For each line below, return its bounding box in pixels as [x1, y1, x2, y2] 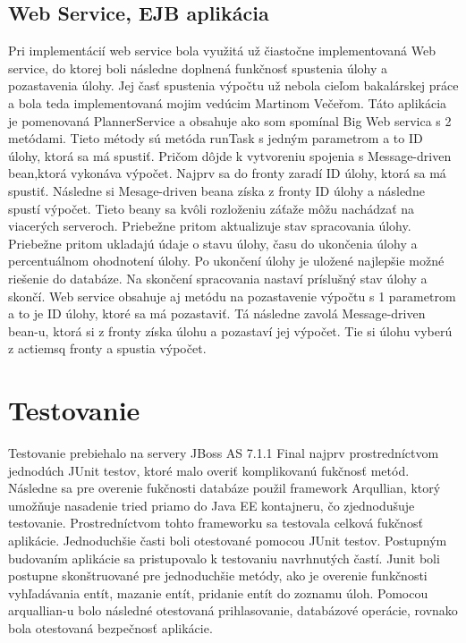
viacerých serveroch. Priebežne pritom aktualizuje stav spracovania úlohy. [8, 216, 411, 235]
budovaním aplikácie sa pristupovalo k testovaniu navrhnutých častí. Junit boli [8, 548, 440, 567]
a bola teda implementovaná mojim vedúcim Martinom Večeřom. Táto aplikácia [8, 93, 447, 112]
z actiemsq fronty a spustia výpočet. [8, 339, 207, 358]
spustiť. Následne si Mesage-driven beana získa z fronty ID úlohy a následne [8, 181, 425, 199]
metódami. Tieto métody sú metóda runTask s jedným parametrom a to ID [8, 129, 423, 148]
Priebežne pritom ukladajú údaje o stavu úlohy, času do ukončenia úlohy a [8, 233, 418, 252]
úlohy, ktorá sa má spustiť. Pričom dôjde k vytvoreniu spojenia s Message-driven [8, 146, 452, 165]
